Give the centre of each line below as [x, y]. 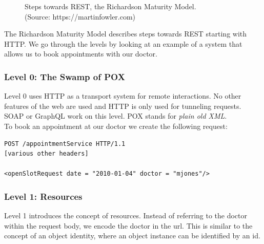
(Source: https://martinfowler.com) [80, 16]
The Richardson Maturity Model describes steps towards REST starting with [126, 34]
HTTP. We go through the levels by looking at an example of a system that [123, 43]
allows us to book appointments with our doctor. [81, 54]
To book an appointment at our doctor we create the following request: [116, 126]
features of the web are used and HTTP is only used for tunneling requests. [123, 106]
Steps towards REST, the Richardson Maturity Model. [110, 6]
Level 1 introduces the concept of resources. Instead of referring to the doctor [126, 215]
